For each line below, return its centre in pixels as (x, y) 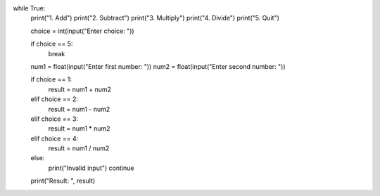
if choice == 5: (52, 44)
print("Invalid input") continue (91, 168)
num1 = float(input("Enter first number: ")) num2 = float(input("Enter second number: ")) (158, 66)
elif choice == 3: (55, 119)
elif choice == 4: (55, 138)
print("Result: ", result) (63, 181)
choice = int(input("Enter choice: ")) (82, 31)
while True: (29, 8)
